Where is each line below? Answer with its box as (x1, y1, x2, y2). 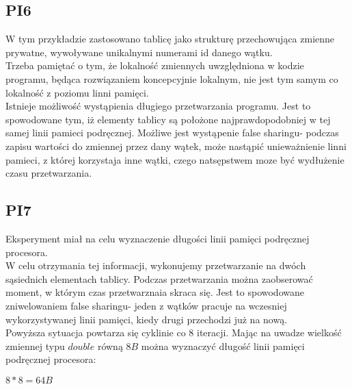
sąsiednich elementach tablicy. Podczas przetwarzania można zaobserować (5, 271, 313, 286)
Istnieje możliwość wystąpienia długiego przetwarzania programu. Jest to (5, 99, 311, 113)
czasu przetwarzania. (5, 166, 92, 180)
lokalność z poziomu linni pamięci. (5, 85, 149, 99)
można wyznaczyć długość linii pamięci (141, 338, 305, 353)
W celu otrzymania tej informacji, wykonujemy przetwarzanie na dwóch (5, 258, 306, 273)
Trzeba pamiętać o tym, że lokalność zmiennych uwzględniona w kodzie (5, 58, 304, 73)
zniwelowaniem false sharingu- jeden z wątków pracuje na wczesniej (5, 298, 287, 312)
